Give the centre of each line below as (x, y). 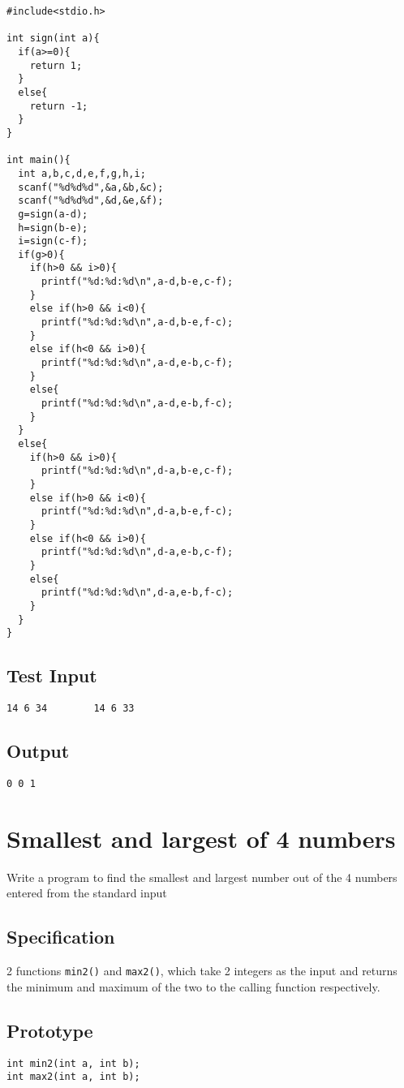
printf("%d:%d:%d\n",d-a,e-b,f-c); (137, 593)
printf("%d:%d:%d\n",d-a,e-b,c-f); (137, 552)
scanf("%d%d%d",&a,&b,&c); (91, 187)
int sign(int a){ (53, 39)
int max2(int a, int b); (73, 1077)
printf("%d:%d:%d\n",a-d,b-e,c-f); (137, 282)
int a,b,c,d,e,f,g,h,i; (82, 173)
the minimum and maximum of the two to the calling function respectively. (193, 986)
